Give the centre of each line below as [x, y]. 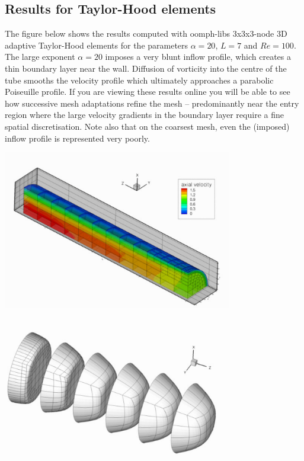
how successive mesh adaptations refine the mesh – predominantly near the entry [152, 103]
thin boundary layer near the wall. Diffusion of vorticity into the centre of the [146, 68]
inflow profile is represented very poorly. [77, 138]
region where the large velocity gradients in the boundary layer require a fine [144, 115]
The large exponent [40, 57]
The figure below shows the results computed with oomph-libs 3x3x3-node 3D [146, 33]
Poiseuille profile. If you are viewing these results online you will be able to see [148, 92]
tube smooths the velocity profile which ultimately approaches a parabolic [139, 80]
